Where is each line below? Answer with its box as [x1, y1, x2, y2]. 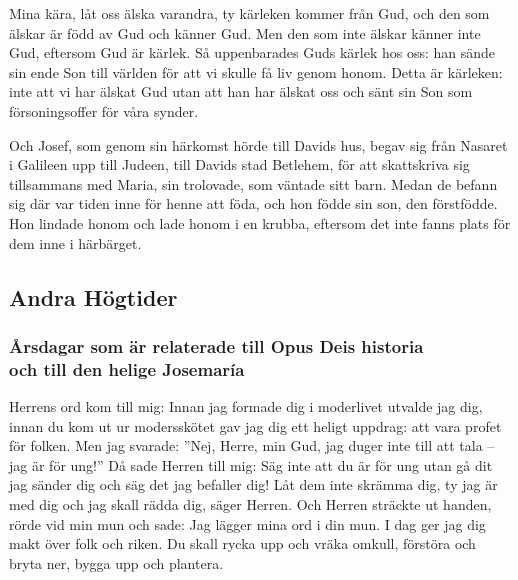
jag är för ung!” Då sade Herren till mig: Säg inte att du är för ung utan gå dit [9, 454, 493, 475]
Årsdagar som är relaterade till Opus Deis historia [9, 333, 424, 358]
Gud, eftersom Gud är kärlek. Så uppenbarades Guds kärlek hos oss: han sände [9, 42, 496, 63]
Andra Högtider [9, 281, 178, 312]
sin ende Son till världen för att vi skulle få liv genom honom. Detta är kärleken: [9, 61, 503, 82]
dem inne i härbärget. [9, 232, 142, 253]
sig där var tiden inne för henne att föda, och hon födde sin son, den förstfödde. [9, 193, 498, 214]
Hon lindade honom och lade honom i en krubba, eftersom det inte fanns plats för [9, 212, 511, 233]
